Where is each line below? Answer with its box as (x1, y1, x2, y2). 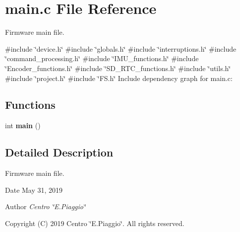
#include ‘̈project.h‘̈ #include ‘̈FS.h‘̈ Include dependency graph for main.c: (5, 73, 233, 83)
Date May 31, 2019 (5, 184, 63, 195)
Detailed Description (5, 145, 114, 160)
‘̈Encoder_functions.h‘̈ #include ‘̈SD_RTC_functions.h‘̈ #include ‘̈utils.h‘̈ (5, 63, 231, 73)
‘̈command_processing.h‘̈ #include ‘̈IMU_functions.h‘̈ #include (5, 53, 199, 64)
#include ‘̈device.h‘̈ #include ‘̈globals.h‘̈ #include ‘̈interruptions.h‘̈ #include (5, 43, 237, 54)
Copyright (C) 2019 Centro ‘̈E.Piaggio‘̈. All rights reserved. (5, 218, 184, 228)
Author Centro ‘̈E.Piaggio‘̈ (5, 201, 86, 212)
